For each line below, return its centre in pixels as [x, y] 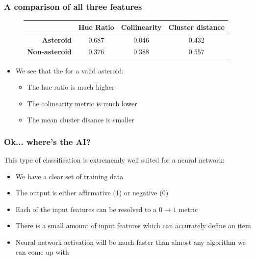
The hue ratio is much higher [71, 87]
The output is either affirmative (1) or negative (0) [92, 193]
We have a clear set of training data [69, 176]
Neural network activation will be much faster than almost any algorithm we [131, 242]
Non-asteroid [49, 52]
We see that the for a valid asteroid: [70, 70]
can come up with [42, 251]
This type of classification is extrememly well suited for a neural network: [114, 160]
